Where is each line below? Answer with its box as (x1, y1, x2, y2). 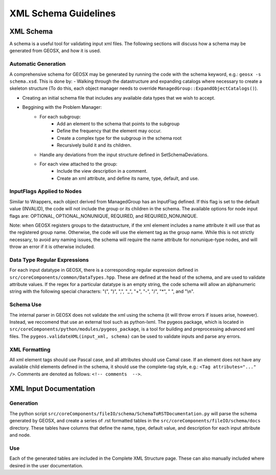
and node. (9, 432, 31, 438)
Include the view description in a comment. (57, 168, 148, 174)
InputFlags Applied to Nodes (9, 188, 82, 195)
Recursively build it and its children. (57, 142, 132, 148)
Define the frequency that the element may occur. (57, 128, 162, 134)
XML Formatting (9, 346, 51, 353)
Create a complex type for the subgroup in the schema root (57, 135, 182, 141)
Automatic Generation (9, 60, 66, 67)
